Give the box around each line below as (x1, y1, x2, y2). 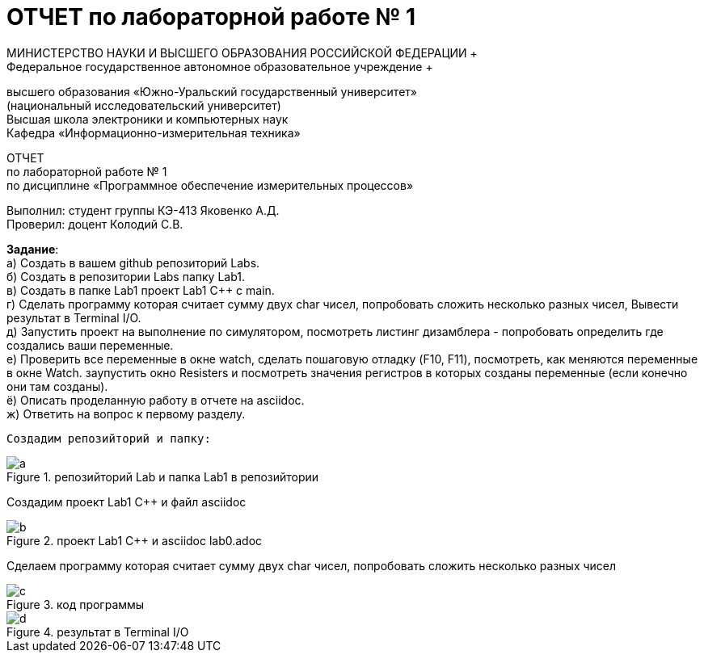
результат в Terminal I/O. (6, 310, 141, 325)
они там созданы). (6, 379, 108, 393)
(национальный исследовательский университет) (6, 98, 281, 112)
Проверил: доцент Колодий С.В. (6, 216, 183, 231)
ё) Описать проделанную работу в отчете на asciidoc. (6, 392, 305, 407)
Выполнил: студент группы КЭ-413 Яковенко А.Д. (6, 203, 280, 217)
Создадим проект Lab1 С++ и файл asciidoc (6, 494, 247, 509)
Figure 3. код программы (6, 597, 145, 611)
